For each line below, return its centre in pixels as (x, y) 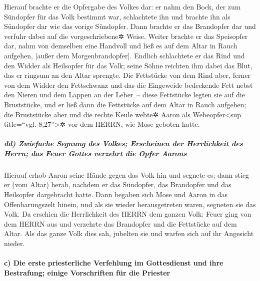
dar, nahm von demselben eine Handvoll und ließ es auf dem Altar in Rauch (121, 46)
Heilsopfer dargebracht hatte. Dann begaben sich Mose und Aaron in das (116, 194)
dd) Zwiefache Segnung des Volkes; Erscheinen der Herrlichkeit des (123, 143)
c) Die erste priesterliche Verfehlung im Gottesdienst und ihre (114, 263)
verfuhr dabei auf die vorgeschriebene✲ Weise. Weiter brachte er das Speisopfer (126, 36)
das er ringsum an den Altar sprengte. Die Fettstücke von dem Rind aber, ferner (127, 75)
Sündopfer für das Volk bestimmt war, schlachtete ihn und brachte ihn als (117, 16)
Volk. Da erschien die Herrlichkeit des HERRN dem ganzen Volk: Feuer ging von (128, 214)
